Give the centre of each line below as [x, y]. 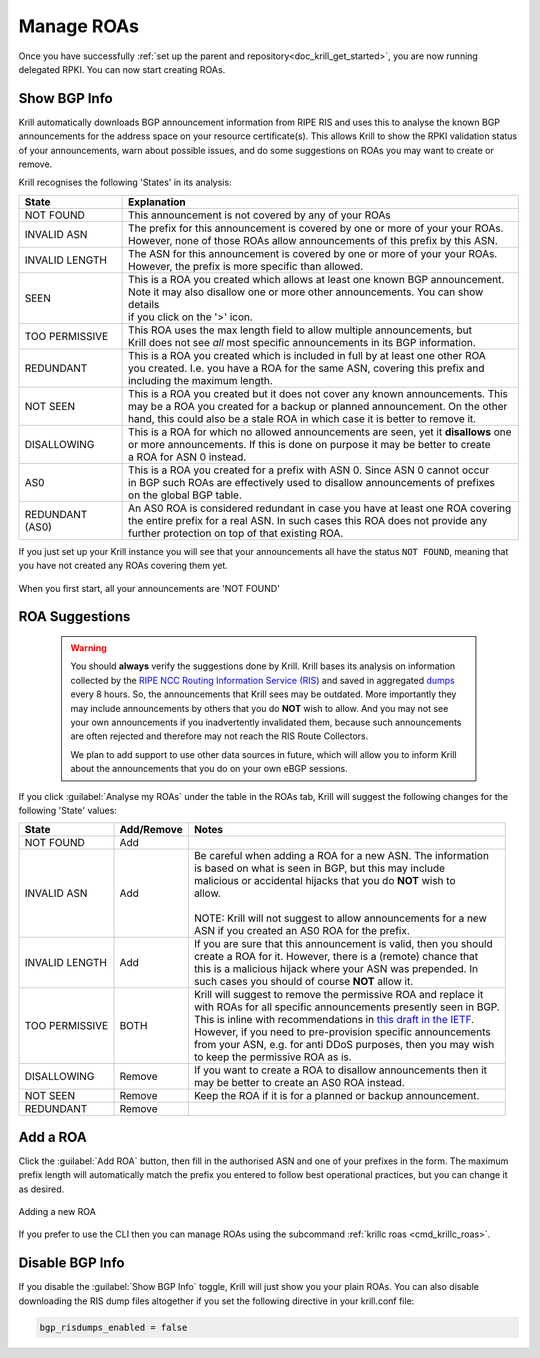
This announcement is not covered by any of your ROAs [259, 215]
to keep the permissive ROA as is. [272, 1057]
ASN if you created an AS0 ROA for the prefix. [301, 931]
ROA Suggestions [74, 616]
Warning [88, 647]
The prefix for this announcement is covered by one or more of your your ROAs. [316, 228]
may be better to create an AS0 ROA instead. [299, 1083]
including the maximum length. [201, 380]
